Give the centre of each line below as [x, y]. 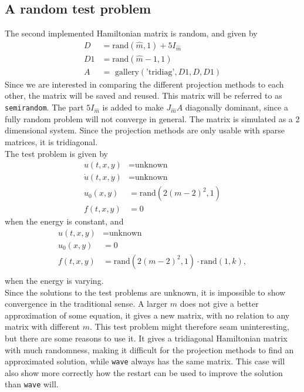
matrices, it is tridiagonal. [51, 141]
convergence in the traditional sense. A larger [86, 304]
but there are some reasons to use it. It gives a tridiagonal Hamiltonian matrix [146, 338]
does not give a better [219, 304]
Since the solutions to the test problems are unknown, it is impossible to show [145, 292]
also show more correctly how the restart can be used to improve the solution [144, 372]
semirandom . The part [44, 107]
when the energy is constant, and [64, 221]
